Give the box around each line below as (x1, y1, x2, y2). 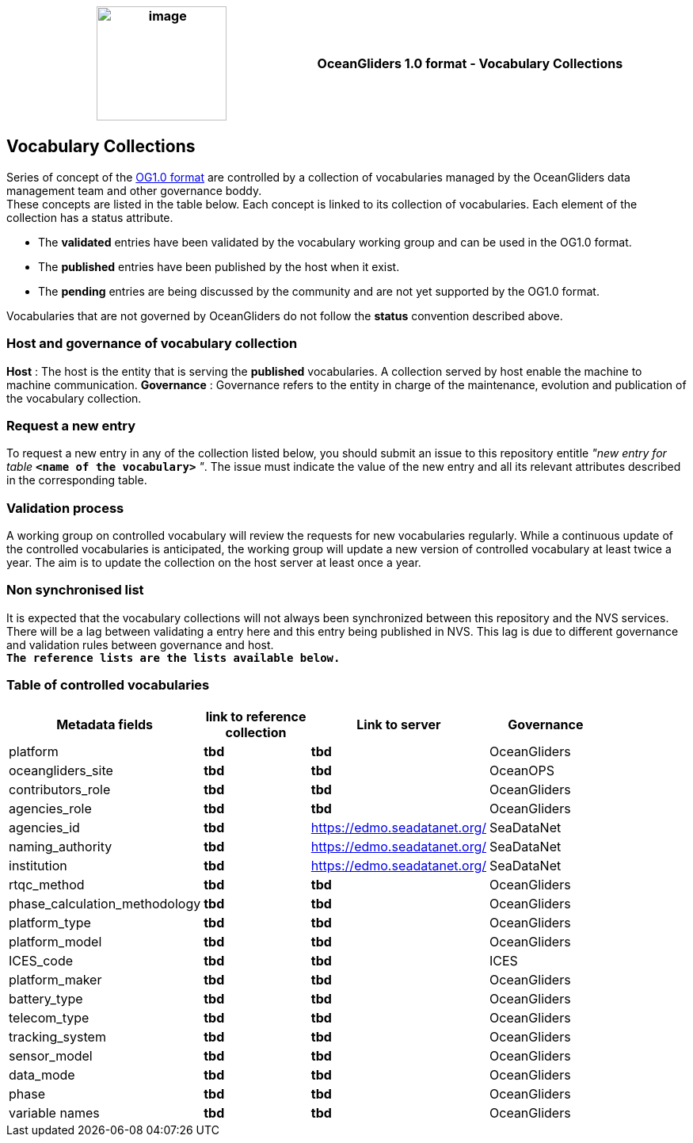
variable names (9, 1104, 100, 1121)
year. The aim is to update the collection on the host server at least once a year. (6, 556, 421, 570)
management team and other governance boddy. (6, 183, 262, 197)
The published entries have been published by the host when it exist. (38, 259, 400, 273)
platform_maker (9, 971, 102, 988)
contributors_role (9, 781, 111, 797)
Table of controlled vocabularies (6, 677, 210, 694)
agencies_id (9, 819, 80, 835)
